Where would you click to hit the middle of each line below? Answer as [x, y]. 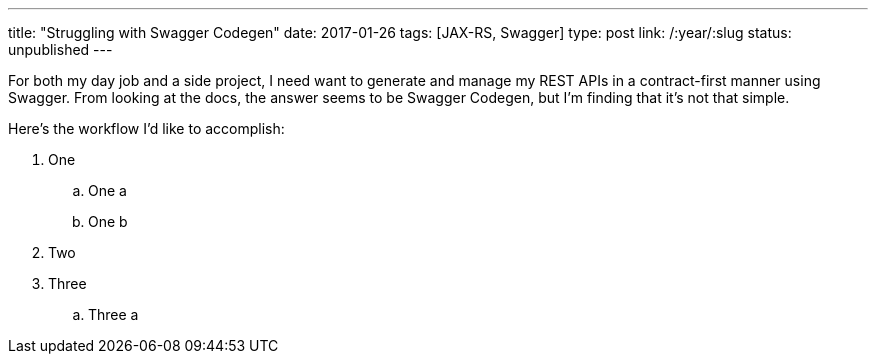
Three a [113, 314]
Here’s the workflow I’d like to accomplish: [146, 128]
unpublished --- [60, 49]
